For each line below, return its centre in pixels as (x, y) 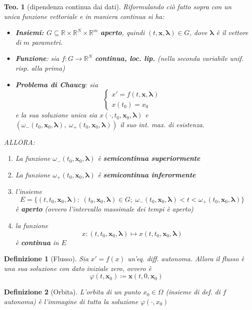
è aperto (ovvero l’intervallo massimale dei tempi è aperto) (104, 209)
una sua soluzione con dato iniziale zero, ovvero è (78, 268)
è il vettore (232, 32)
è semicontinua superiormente (149, 158)
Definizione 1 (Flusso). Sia (46, 259)
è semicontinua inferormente (147, 174)
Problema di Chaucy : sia (57, 84)
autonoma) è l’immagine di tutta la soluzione (71, 301)
